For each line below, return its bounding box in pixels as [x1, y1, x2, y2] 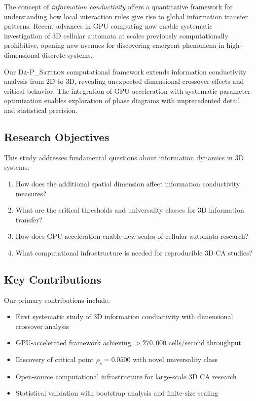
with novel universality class [133, 354, 218, 365]
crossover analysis [15, 321, 69, 331]
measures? [15, 188, 46, 198]
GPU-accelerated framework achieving [15, 337, 131, 348]
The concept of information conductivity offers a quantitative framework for [4, 1, 233, 11]
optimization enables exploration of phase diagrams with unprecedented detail [4, 95, 240, 106]
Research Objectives [4, 129, 110, 144]
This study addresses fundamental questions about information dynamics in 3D [4, 152, 244, 162]
